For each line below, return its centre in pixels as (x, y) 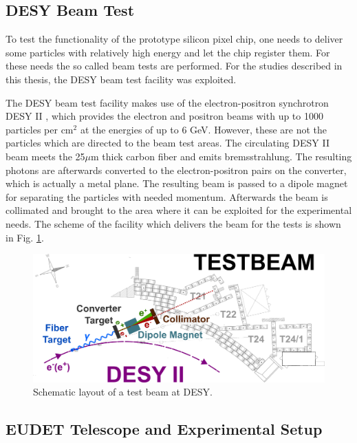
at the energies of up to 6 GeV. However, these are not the (203, 129)
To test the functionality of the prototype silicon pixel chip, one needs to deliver (174, 39)
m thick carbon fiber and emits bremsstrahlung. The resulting (221, 156)
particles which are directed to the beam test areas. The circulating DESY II (167, 143)
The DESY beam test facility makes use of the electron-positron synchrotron (167, 102)
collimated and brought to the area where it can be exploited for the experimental (179, 210)
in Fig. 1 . (25, 237)
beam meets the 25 (45, 156)
